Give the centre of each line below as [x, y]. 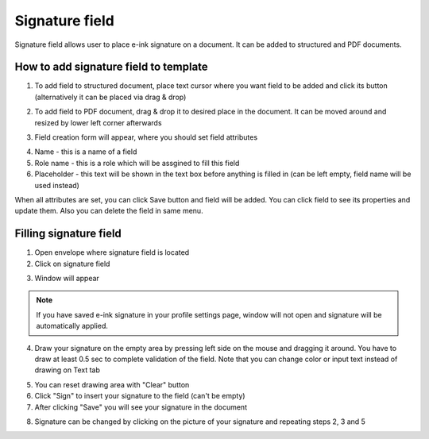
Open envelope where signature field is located [112, 252]
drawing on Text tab [68, 370]
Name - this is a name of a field [86, 152]
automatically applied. [72, 326]
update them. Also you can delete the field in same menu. [109, 211]
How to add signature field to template [111, 67]
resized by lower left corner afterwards [98, 122]
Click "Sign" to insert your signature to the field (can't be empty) [140, 396]
